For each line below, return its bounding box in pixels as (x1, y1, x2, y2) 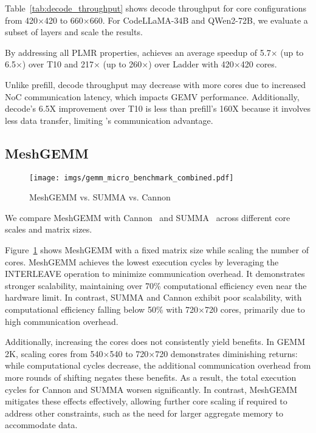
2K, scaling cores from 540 (5, 347, 103, 360)
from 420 (5, 13, 38, 26)
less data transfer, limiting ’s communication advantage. (5, 114, 213, 126)
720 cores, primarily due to (205, 302, 305, 315)
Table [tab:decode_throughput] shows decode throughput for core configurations (5, 2, 306, 14)
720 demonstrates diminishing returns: (155, 347, 298, 360)
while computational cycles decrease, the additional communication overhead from (5, 359, 311, 372)
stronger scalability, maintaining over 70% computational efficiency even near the (5, 279, 307, 292)
